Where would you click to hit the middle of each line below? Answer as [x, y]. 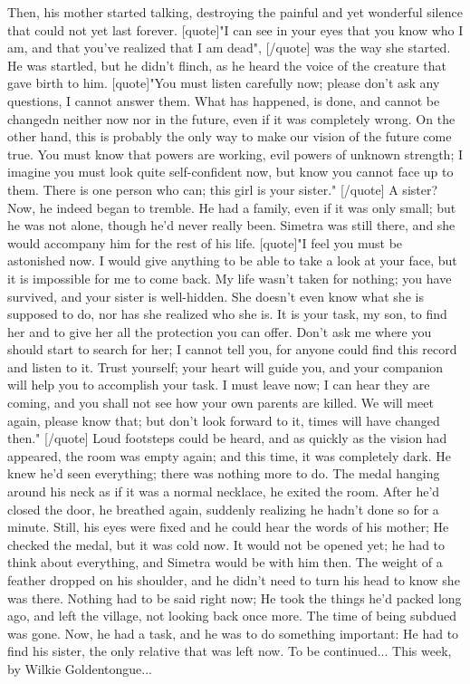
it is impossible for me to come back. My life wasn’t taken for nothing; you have [230, 278]
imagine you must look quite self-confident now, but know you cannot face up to [230, 172]
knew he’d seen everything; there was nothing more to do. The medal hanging [224, 473]
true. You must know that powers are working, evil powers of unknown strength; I [235, 154]
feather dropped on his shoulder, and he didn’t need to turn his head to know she [234, 580]
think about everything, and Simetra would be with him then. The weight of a [225, 562]
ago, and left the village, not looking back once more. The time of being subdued [232, 616]
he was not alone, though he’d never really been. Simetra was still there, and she [231, 225]
